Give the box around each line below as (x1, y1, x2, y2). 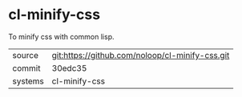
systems (12, 76, 44, 87)
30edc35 (51, 62, 87, 73)
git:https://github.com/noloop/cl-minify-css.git (51, 49, 230, 60)
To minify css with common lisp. (8, 32, 115, 41)
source (12, 49, 38, 60)
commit (12, 62, 41, 73)
